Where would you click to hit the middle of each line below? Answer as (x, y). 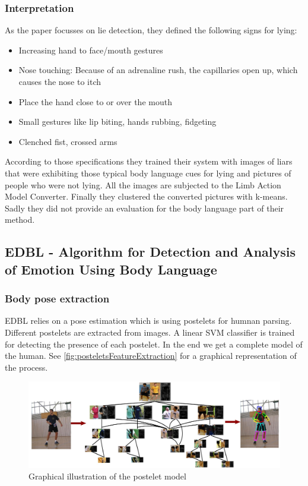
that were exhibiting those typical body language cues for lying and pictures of (148, 173)
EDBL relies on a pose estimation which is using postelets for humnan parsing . (148, 321)
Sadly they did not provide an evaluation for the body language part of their (145, 208)
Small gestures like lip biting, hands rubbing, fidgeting (118, 121)
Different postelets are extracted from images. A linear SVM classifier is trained (150, 332)
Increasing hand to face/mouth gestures (91, 50)
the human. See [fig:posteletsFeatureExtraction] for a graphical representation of (151, 356)
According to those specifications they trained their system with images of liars (149, 161)
